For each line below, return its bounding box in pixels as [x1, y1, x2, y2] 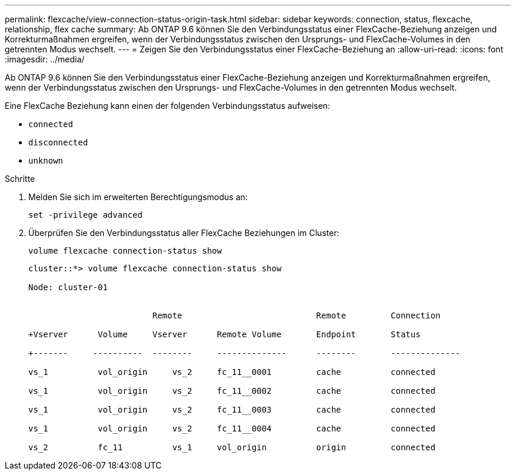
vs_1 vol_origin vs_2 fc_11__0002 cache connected [28, 386, 436, 396]
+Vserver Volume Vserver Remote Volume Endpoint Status [28, 330, 421, 339]
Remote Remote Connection [152, 311, 441, 320]
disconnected [28, 138, 88, 147]
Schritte [5, 174, 35, 184]
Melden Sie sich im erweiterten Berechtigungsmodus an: [28, 192, 248, 202]
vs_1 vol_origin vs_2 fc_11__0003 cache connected [28, 405, 436, 414]
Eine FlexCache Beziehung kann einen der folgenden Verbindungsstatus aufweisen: [5, 101, 330, 111]
